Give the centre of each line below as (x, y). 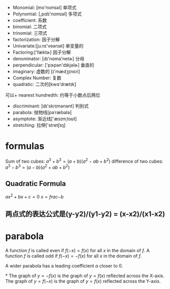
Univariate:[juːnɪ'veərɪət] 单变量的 (48, 46)
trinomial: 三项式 (30, 33)
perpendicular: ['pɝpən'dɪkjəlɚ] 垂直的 (53, 65)
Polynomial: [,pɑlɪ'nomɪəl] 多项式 (47, 14)
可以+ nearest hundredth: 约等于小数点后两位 (53, 95)
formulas (25, 146)
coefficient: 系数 (30, 20)
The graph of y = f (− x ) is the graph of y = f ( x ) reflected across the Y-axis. (83, 281)
